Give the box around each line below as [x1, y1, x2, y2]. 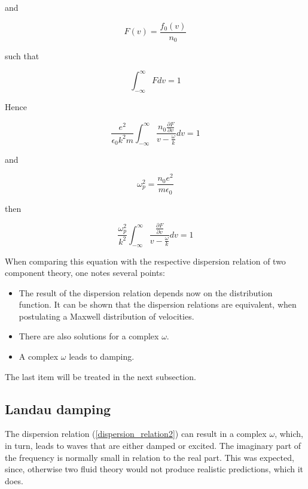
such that [5, 50, 39, 62]
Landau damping [5, 399, 111, 418]
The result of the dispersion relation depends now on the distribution [19, 286, 273, 299]
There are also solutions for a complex [19, 330, 159, 342]
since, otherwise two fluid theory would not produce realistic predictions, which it [5, 463, 304, 475]
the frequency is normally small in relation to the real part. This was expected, [5, 451, 294, 463]
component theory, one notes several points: [5, 266, 165, 279]
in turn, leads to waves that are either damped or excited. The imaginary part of [5, 439, 301, 452]
